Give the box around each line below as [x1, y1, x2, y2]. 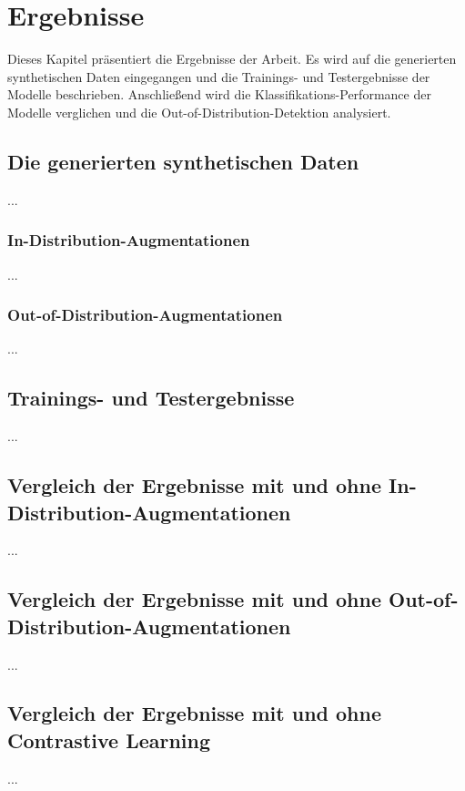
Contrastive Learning [7, 725, 211, 754]
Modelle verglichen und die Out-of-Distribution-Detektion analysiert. [7, 102, 391, 121]
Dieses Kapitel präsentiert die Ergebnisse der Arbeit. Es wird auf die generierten [7, 49, 457, 68]
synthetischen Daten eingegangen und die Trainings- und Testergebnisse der [7, 67, 430, 86]
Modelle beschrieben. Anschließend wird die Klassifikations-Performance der [7, 85, 431, 104]
